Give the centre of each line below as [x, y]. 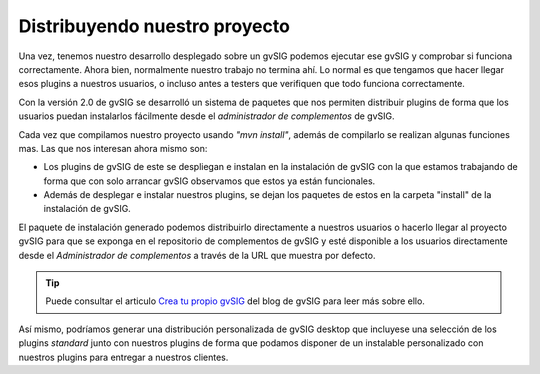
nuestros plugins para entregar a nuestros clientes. [123, 357]
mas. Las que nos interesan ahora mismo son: [113, 148]
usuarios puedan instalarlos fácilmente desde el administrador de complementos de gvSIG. [206, 116]
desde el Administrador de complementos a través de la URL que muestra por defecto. [197, 255]
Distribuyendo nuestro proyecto [154, 26]
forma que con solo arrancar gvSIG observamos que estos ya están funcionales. [209, 181]
